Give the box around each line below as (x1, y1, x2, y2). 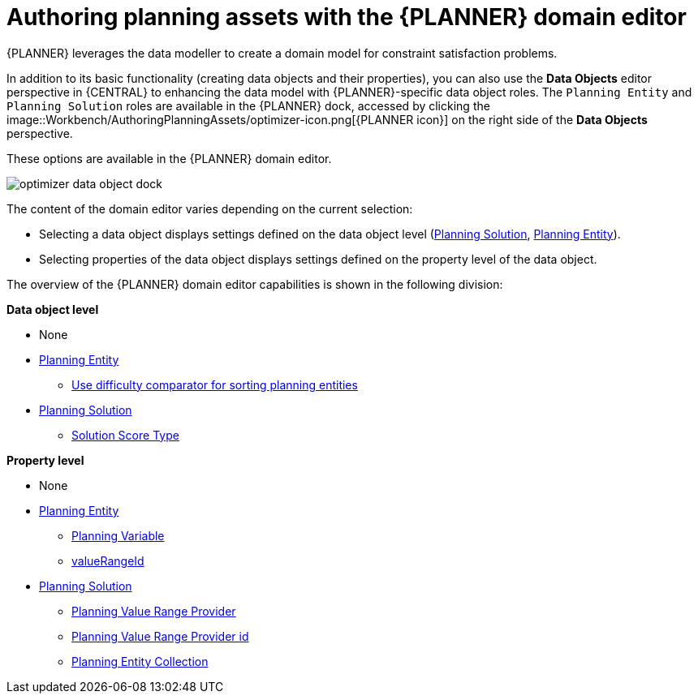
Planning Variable (71, 528, 165, 543)
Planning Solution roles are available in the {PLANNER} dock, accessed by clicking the (6, 98, 490, 113)
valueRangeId (71, 553, 144, 568)
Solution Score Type (71, 427, 179, 442)
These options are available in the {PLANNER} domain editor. (6, 151, 332, 165)
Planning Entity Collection (71, 654, 209, 668)
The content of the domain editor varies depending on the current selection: (6, 201, 413, 216)
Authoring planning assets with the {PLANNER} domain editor (6, 3, 687, 31)
